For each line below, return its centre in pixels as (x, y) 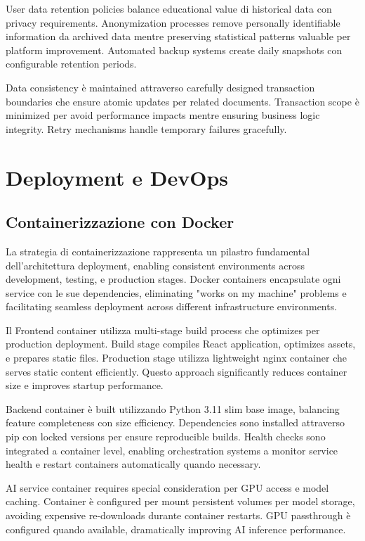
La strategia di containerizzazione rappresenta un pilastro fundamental (158, 251)
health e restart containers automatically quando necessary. (133, 464)
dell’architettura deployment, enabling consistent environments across (155, 265)
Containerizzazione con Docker (120, 222)
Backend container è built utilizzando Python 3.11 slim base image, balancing (173, 408)
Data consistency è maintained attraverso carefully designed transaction (160, 87)
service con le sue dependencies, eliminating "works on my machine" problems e (176, 292)
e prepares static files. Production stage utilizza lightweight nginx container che (176, 358)
